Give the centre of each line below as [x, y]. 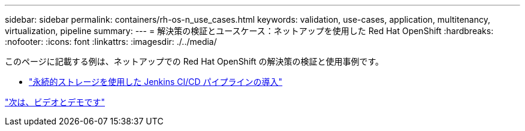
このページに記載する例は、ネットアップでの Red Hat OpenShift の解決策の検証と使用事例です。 [194, 61]
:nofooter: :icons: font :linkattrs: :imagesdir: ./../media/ [111, 42]
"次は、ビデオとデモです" [55, 102]
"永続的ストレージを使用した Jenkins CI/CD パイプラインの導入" [156, 82]
